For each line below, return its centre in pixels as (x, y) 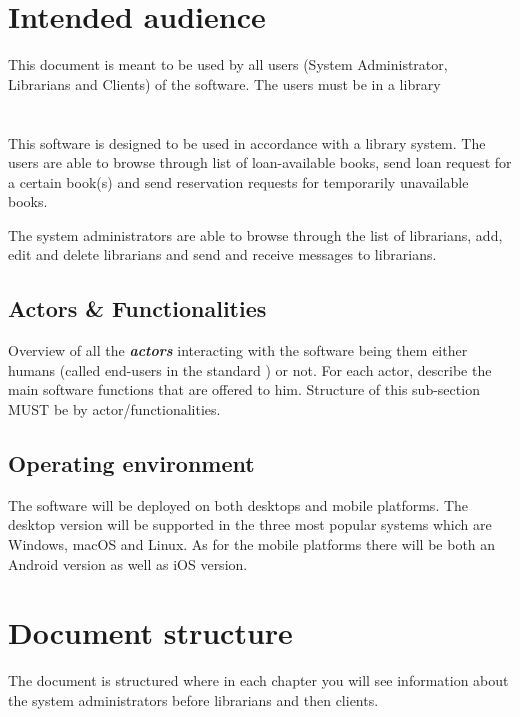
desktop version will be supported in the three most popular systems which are (250, 524)
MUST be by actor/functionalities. (114, 409)
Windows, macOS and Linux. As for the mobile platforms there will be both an (252, 544)
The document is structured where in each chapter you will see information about (258, 680)
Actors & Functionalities (137, 308)
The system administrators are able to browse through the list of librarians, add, (255, 234)
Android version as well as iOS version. (128, 563)
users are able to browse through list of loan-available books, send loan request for (260, 162)
